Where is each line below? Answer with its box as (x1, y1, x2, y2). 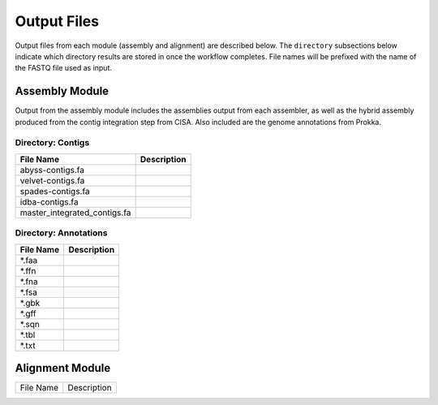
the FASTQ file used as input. (15, 63, 113, 73)
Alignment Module (15, 361, 111, 375)
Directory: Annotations (15, 227, 108, 239)
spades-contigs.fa (19, 185, 90, 196)
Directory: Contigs (15, 137, 90, 149)
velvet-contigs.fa (19, 174, 85, 186)
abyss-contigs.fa (19, 164, 85, 175)
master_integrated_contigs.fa (19, 207, 131, 218)
